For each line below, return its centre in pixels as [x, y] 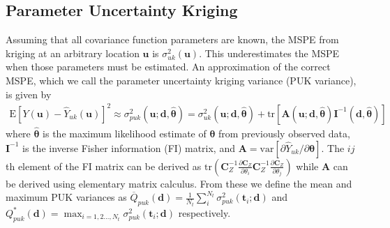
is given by [29, 94]
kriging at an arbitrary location [73, 53]
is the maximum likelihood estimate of [125, 133]
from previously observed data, [284, 133]
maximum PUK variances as [66, 197]
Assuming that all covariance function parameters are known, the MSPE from [172, 39]
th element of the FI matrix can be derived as [104, 166]
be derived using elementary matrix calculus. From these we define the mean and [179, 183]
